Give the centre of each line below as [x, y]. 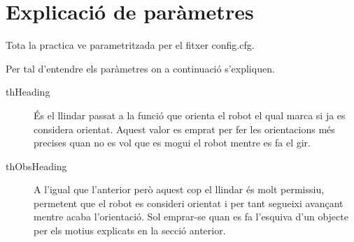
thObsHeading [36, 166]
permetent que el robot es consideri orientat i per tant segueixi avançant [189, 203]
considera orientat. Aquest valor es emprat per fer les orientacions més [184, 129]
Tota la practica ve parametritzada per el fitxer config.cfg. [130, 45]
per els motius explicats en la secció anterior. [130, 230]
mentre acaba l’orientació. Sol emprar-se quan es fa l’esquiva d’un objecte [191, 217]
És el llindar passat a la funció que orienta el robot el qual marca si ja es [190, 115]
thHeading [28, 92]
